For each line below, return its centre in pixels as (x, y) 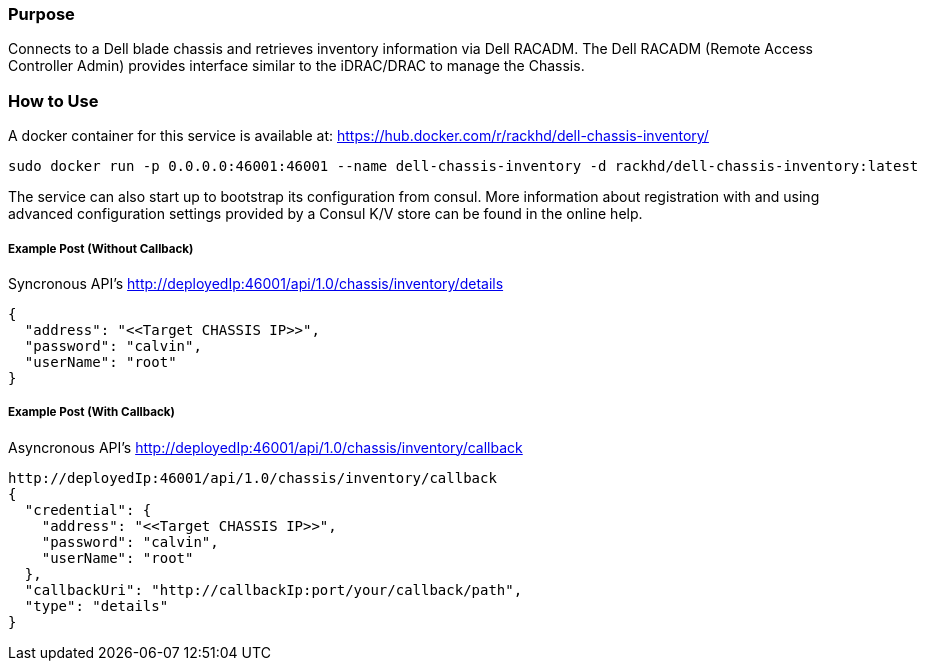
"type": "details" (96, 605)
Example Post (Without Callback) (101, 248)
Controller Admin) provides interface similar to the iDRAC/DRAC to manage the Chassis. (296, 66)
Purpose (41, 14)
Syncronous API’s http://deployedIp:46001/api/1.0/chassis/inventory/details (256, 283)
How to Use (53, 100)
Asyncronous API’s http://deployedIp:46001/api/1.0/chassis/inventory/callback (265, 447)
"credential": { (88, 509)
